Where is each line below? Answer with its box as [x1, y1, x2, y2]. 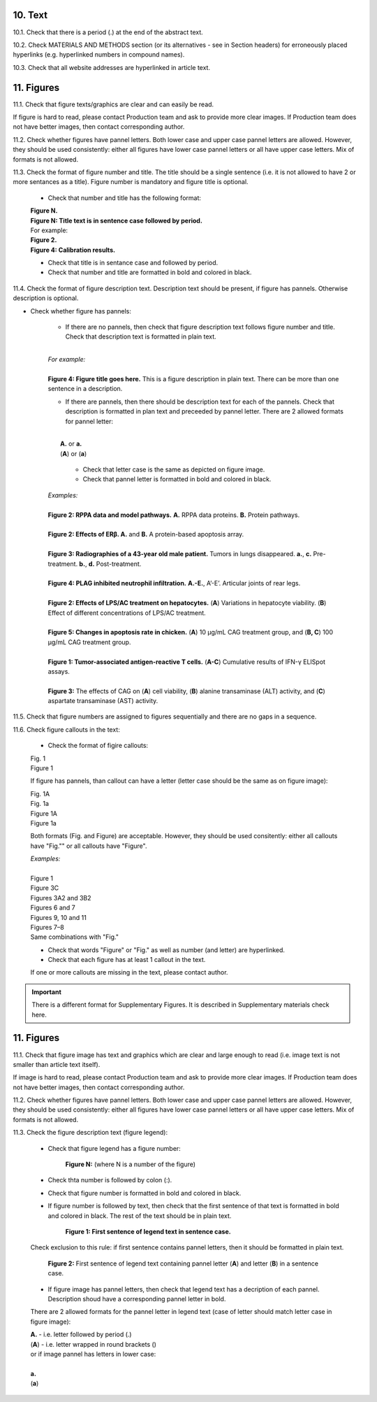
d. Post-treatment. [88, 560, 142, 568]
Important [31, 987, 62, 996]
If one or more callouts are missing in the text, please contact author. [30, 968, 228, 977]
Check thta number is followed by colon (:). [47, 1176, 172, 1184]
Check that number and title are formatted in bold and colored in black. [47, 268, 252, 276]
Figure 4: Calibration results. [30, 246, 115, 254]
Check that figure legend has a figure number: [47, 1144, 181, 1152]
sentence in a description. [47, 385, 123, 393]
